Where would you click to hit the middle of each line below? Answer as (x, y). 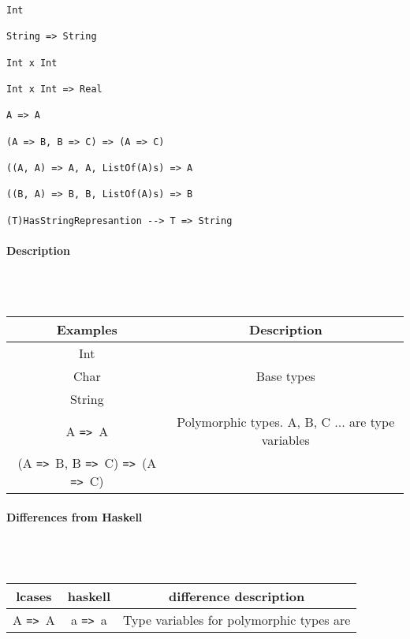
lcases (34, 596)
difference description (237, 596)
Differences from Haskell (75, 516)
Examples (87, 330)
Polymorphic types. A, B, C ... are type (286, 422)
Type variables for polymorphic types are (237, 620)
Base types (285, 376)
